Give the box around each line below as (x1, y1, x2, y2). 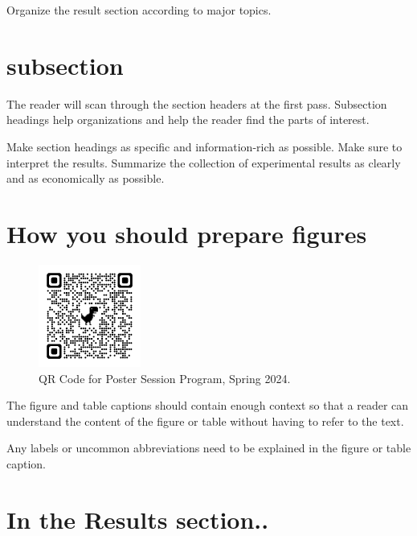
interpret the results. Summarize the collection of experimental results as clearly (6, 154, 401, 171)
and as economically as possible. (6, 170, 165, 187)
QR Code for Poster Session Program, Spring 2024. (39, 369, 291, 386)
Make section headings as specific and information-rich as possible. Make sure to (6, 138, 403, 155)
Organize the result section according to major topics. (6, 2, 272, 18)
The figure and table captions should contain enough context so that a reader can (6, 397, 409, 414)
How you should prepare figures (6, 216, 367, 249)
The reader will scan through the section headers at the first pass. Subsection (6, 95, 387, 112)
